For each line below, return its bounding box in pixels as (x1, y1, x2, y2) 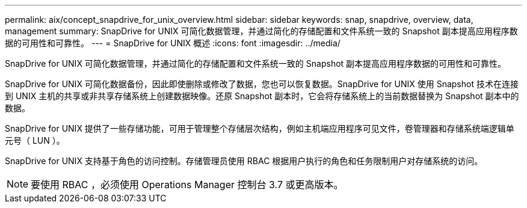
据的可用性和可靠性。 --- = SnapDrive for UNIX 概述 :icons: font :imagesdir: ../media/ (5, 38, 341, 48)
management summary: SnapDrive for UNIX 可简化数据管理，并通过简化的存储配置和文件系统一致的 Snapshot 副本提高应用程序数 (5, 26, 518, 36)
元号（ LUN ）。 (5, 135, 65, 145)
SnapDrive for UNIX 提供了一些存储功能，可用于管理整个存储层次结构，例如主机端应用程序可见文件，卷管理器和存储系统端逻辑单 (5, 123, 514, 133)
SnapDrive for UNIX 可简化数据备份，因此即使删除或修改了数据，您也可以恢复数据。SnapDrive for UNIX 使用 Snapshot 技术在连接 (5, 79, 519, 89)
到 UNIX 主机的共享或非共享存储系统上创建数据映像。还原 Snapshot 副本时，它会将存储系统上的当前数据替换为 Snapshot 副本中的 (5, 91, 519, 101)
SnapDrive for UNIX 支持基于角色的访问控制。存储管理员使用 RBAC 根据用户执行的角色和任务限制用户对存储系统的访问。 (5, 156, 483, 166)
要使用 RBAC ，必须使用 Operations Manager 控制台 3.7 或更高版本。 (31, 179, 344, 191)
